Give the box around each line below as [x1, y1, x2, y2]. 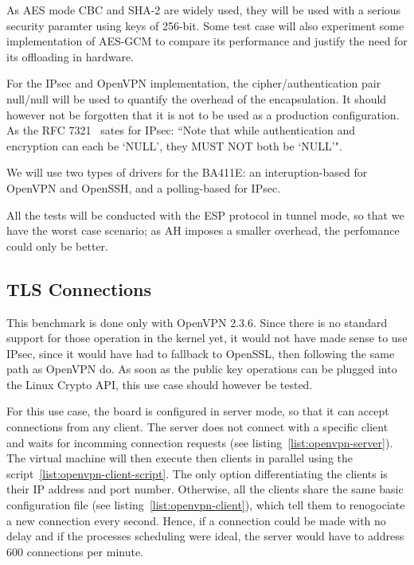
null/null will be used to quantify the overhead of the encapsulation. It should [6, 90, 387, 107]
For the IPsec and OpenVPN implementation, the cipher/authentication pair [6, 75, 381, 92]
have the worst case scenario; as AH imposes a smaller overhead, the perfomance [6, 222, 400, 239]
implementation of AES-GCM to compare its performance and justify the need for [6, 33, 408, 49]
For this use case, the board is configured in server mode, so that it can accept [6, 403, 389, 419]
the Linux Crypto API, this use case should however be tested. [6, 376, 313, 392]
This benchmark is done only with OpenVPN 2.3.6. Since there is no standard [6, 314, 388, 330]
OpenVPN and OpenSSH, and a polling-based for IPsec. [6, 179, 281, 196]
